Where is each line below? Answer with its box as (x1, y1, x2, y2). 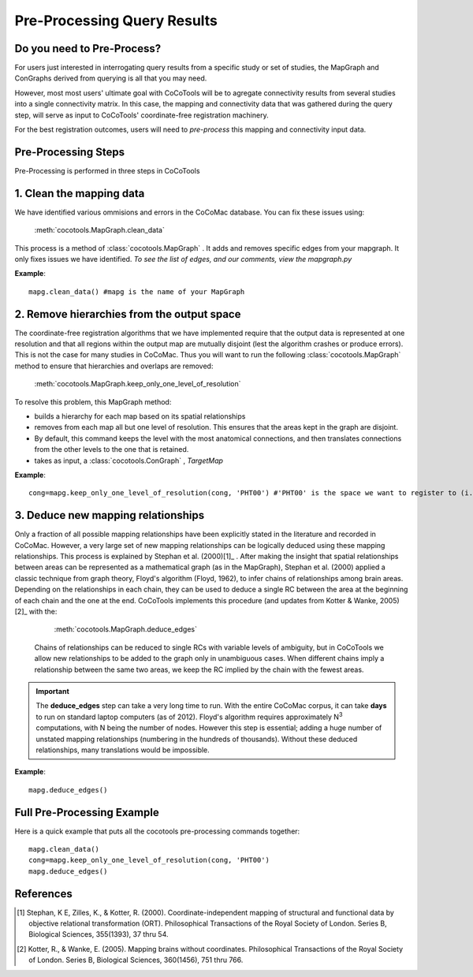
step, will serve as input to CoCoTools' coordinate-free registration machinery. (14, 110, 269, 120)
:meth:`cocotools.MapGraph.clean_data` (34, 226, 165, 235)
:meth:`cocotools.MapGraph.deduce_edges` (54, 625, 197, 634)
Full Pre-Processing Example (14, 805, 159, 819)
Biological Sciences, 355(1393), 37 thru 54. (28, 930, 169, 939)
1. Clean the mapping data (14, 186, 145, 200)
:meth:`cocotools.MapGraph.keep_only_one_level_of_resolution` (34, 379, 241, 389)
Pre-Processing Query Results (14, 12, 218, 29)
